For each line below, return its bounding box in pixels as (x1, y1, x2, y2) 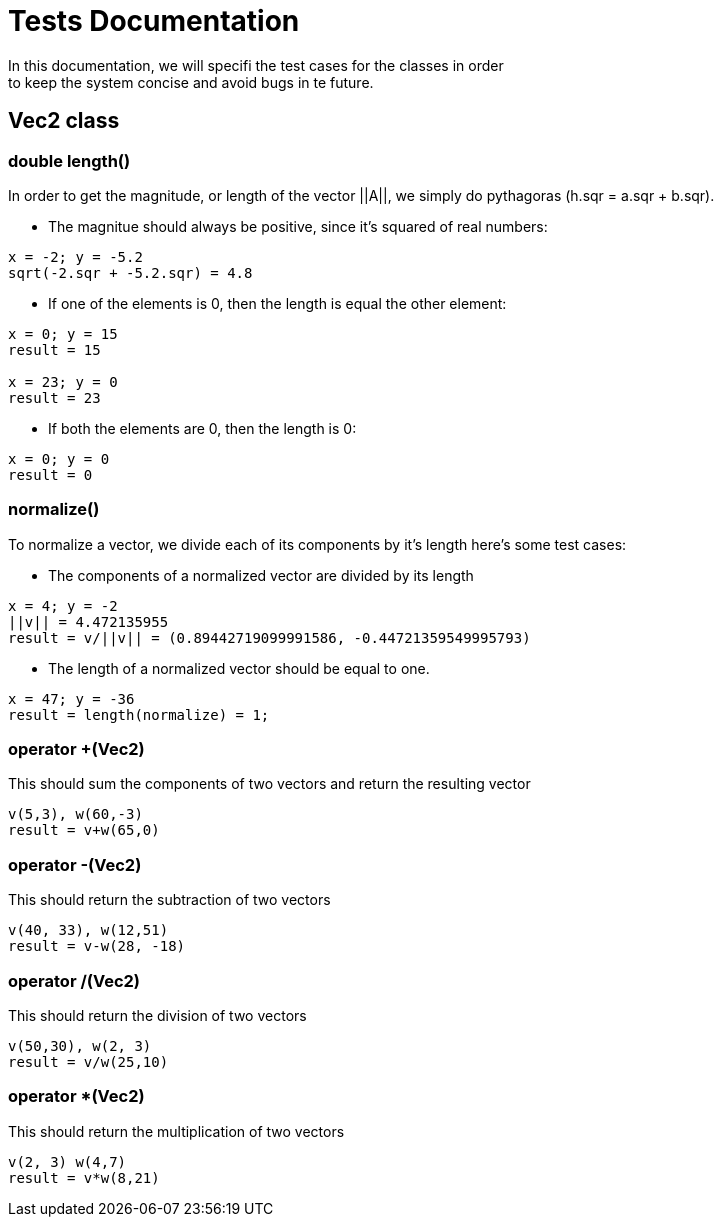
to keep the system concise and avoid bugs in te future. (8, 73, 374, 91)
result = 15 (8, 341, 101, 358)
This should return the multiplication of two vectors (8, 1122, 345, 1140)
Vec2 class (8, 108, 120, 134)
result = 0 (8, 466, 93, 483)
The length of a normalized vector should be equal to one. (48, 659, 430, 677)
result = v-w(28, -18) (8, 938, 186, 955)
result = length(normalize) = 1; (8, 706, 270, 723)
